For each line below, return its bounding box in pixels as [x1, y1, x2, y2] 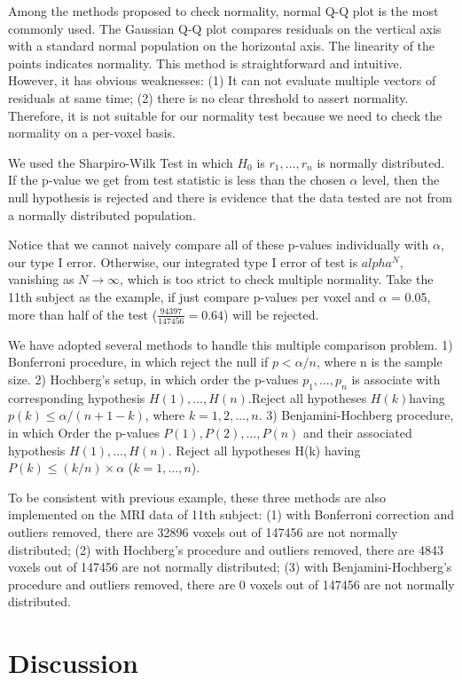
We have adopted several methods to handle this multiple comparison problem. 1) [8, 335, 453, 353]
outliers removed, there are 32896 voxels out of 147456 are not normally [8, 522, 398, 541]
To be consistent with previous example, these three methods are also [8, 487, 386, 506]
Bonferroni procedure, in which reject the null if [8, 352, 269, 371]
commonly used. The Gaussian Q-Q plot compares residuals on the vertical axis [8, 19, 442, 37]
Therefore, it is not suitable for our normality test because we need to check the [8, 106, 442, 124]
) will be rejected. [223, 304, 319, 323]
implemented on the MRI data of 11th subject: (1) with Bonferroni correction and [8, 505, 455, 524]
